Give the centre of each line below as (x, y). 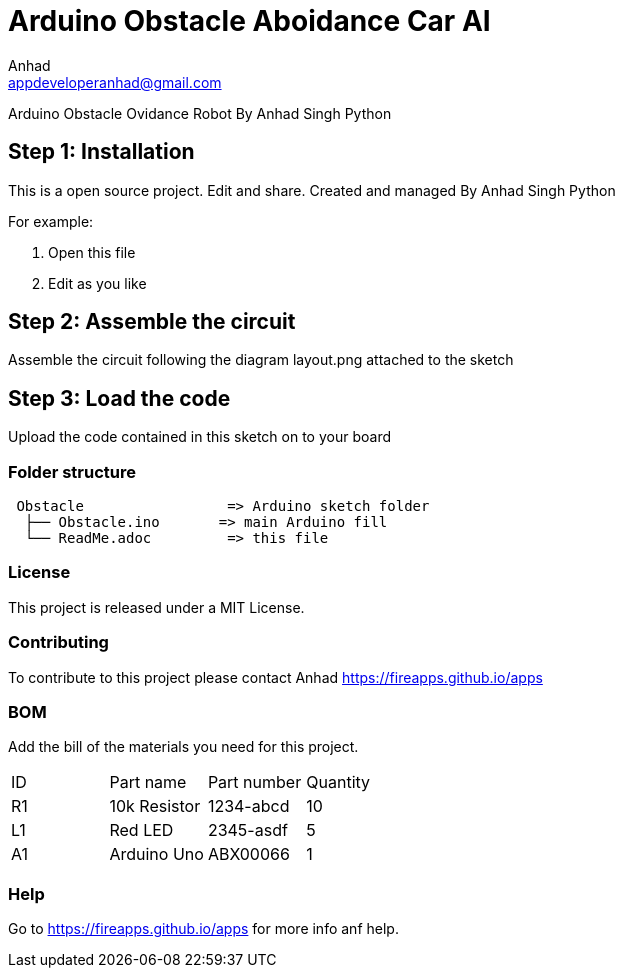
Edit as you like (97, 283)
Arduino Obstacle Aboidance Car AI (249, 21)
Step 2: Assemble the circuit (152, 322)
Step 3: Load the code (119, 398)
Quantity (338, 782)
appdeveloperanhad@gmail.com (115, 82)
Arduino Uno (156, 854)
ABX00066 (248, 854)
